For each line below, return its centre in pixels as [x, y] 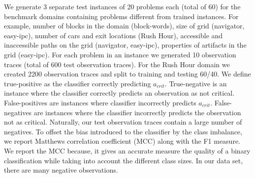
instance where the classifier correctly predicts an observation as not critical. [119, 93]
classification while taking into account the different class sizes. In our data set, [124, 160]
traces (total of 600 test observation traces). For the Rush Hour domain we [117, 64]
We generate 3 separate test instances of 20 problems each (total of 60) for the [122, 6]
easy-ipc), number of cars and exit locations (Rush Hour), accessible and [113, 35]
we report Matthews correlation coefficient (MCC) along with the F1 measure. [122, 141]
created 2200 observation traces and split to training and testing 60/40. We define [127, 74]
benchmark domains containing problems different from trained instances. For [121, 16]
